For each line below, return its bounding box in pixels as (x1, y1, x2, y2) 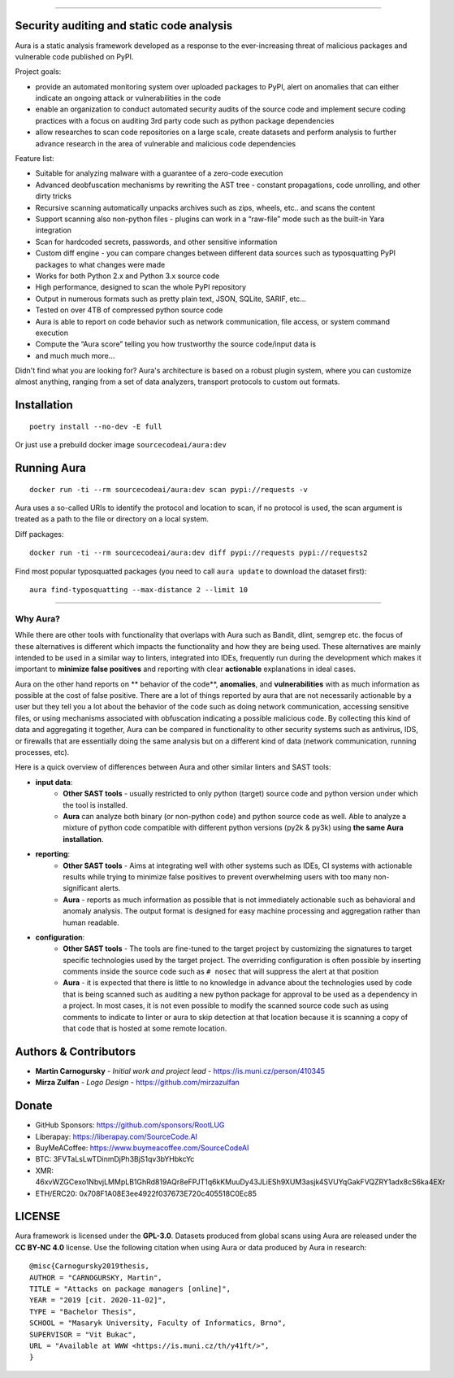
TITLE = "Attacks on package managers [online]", (29, 1284, 231, 1293)
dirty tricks (35, 191, 72, 201)
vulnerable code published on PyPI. (15, 51, 134, 61)
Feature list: (15, 154, 54, 164)
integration (35, 225, 72, 235)
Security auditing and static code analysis (15, 19, 233, 33)
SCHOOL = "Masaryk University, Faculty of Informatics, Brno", (29, 1319, 287, 1328)
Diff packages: (15, 529, 64, 539)
